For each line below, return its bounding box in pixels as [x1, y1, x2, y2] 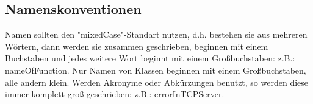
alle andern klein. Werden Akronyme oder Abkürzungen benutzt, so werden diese [5, 75, 309, 88]
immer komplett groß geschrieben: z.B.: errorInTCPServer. [5, 88, 225, 100]
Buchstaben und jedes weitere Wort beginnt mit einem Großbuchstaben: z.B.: [5, 52, 295, 64]
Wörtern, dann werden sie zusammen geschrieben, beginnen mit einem [5, 40, 268, 52]
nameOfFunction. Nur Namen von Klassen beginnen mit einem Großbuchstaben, [5, 63, 306, 76]
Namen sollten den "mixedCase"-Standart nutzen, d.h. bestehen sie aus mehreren [5, 28, 308, 41]
